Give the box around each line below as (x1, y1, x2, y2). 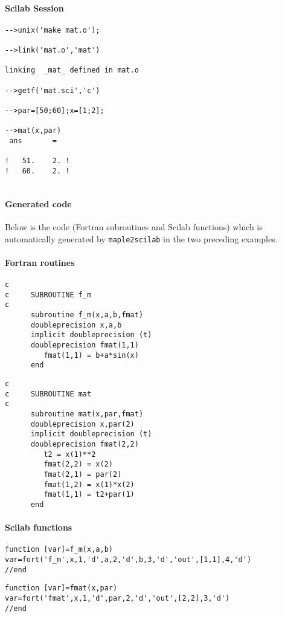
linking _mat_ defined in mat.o (5, 66, 139, 75)
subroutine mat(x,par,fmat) (30, 410, 144, 419)
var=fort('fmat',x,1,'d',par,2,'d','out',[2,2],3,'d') (5, 594, 230, 602)
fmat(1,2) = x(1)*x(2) (43, 480, 135, 489)
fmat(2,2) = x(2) (43, 460, 113, 469)
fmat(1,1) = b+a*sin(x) (43, 350, 139, 360)
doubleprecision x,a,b (30, 320, 122, 329)
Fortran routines (5, 256, 75, 268)
